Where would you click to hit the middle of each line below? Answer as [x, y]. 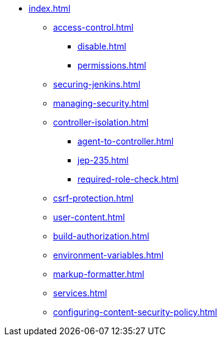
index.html [50, 8]
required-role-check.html [128, 179]
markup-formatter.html [99, 274]
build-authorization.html [101, 236]
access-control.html [93, 27]
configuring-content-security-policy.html [135, 312]
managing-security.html [101, 103]
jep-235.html [103, 160]
